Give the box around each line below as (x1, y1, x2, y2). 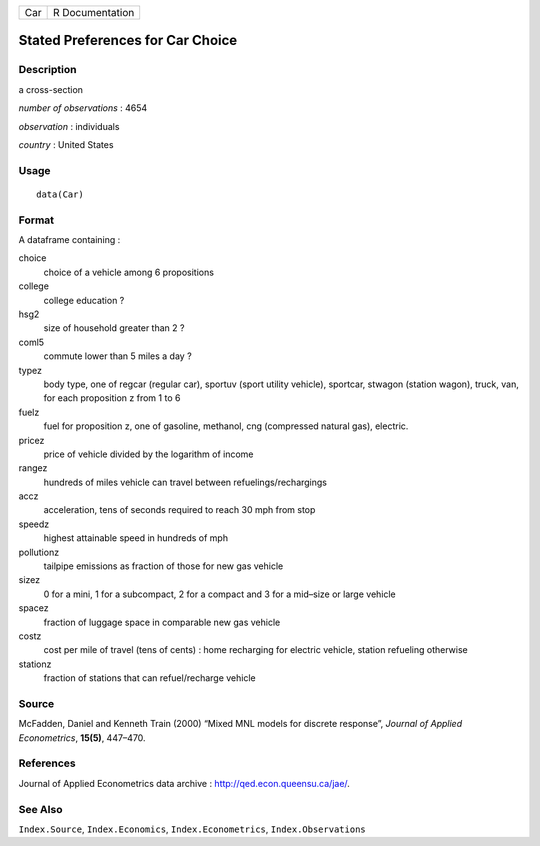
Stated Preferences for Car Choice (18, 32, 238, 49)
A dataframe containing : (18, 234, 121, 246)
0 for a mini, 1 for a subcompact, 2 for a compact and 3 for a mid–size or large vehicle (43, 588, 397, 600)
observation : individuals (18, 120, 120, 132)
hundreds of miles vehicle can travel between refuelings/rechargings (43, 476, 328, 488)
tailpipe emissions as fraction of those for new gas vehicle (43, 560, 284, 572)
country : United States (18, 138, 114, 150)
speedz (18, 518, 50, 530)
